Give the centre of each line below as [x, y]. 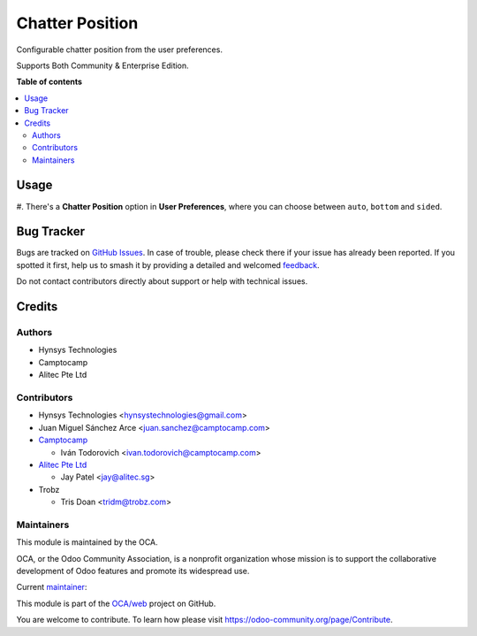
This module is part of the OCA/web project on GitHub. [116, 603]
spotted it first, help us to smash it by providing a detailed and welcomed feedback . [168, 264]
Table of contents [49, 82]
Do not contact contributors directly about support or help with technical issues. [162, 281]
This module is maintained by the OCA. [87, 542]
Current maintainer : [52, 587]
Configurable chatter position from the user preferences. [119, 50]
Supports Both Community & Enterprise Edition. [102, 65]
